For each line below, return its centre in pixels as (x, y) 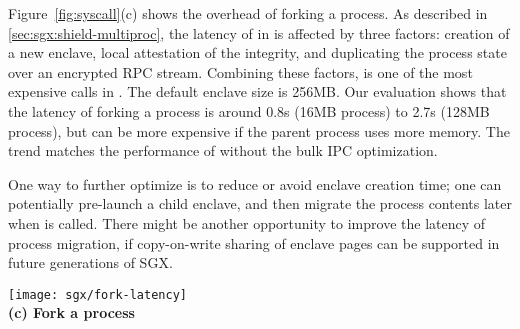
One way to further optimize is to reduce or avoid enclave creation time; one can (255, 183)
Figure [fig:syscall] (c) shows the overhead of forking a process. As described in (248, 13)
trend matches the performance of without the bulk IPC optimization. (223, 150)
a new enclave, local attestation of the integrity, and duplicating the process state (257, 52)
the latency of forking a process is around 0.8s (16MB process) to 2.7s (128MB (249, 110)
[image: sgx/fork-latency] (97, 294)
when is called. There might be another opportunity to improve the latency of (247, 222)
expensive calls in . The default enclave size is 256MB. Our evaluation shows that (257, 91)
